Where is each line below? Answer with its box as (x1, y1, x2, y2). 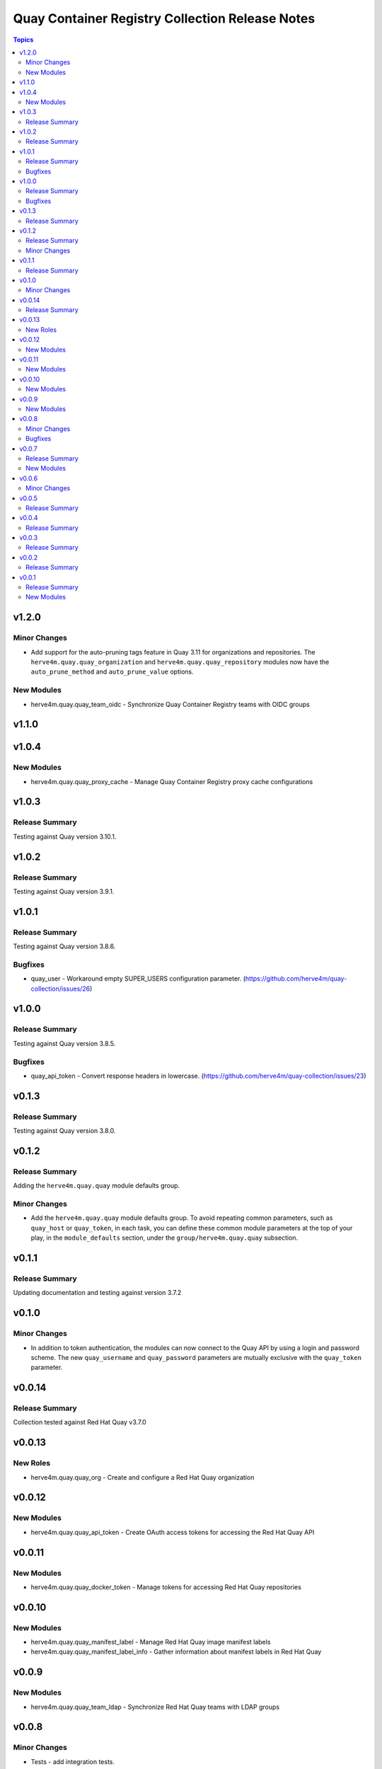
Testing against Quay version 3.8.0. (13, 1126, 116, 1135)
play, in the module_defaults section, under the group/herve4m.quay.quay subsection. (30, 1233, 299, 1242)
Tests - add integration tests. (30, 1757, 115, 1765)
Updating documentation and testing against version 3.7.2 (13, 1289, 182, 1297)
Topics (13, 35, 34, 44)
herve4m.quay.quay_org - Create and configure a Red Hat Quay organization (30, 1473, 255, 1482)
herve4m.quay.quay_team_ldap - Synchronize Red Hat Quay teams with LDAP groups (30, 1702, 279, 1711)
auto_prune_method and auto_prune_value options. (30, 667, 194, 676)
